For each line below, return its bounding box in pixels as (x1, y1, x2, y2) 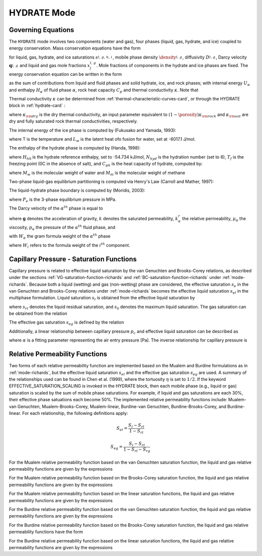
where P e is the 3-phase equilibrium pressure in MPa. (9, 196, 116, 203)
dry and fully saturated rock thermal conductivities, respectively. (9, 118, 138, 124)
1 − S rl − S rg (123, 447, 150, 453)
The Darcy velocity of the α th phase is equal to (9, 205, 103, 211)
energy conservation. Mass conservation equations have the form (9, 45, 141, 51)
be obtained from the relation (9, 311, 67, 316)
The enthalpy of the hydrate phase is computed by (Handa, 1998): (9, 145, 141, 151)
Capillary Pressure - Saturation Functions (9, 255, 137, 263)
